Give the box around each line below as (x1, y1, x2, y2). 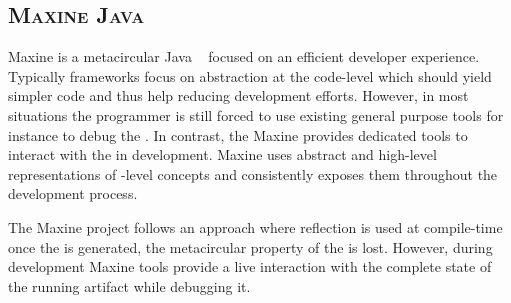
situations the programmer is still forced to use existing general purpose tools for (8, 104, 504, 125)
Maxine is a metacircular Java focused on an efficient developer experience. (8, 46, 480, 67)
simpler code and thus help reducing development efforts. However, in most (8, 85, 469, 106)
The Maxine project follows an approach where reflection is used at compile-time (8, 216, 503, 237)
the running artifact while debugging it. (8, 275, 251, 296)
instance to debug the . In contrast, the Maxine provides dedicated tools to (8, 124, 468, 145)
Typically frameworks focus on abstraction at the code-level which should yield (8, 65, 492, 86)
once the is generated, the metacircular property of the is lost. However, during (8, 236, 493, 257)
